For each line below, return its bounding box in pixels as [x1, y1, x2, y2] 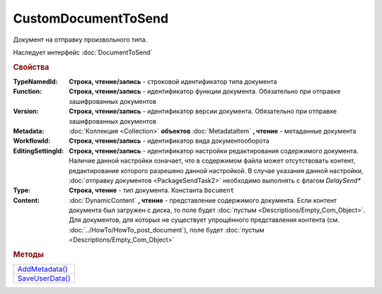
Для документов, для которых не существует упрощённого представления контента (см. [69, 216, 340, 224]
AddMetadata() [17, 264, 69, 274]
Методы [13, 249, 44, 259]
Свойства [13, 62, 50, 72]
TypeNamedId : [13, 77, 58, 86]
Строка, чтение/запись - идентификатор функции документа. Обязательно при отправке [69, 87, 341, 95]
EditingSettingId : [13, 146, 64, 155]
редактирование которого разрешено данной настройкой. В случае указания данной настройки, [69, 166, 364, 175]
